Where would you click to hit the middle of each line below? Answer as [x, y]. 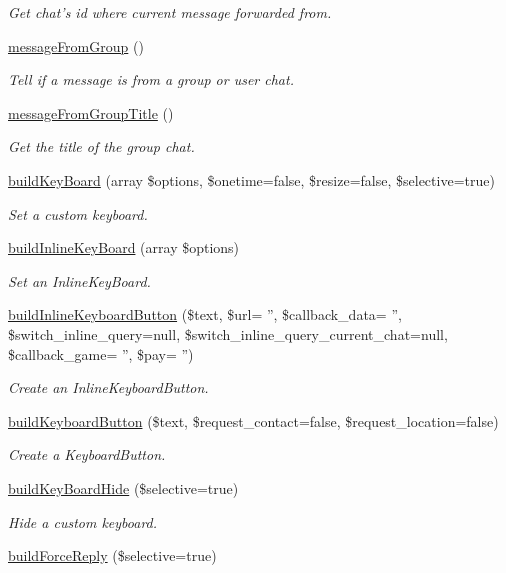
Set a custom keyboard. [78, 213]
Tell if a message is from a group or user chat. [151, 79]
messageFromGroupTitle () [91, 112]
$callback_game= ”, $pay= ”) [101, 353]
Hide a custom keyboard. [83, 521]
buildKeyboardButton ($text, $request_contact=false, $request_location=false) [253, 420]
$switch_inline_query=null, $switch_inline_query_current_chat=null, [228, 333]
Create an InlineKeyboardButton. [108, 387]
